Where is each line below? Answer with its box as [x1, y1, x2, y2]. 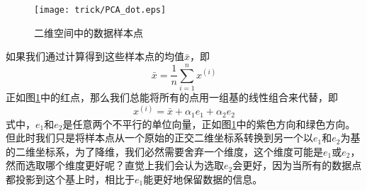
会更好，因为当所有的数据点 [232, 158, 362, 173]
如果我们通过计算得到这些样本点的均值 [6, 49, 184, 64]
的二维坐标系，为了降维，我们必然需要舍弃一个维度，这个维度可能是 [6, 144, 323, 158]
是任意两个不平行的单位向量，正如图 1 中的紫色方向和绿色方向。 [62, 116, 356, 131]
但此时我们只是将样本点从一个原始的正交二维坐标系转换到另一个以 [6, 130, 313, 145]
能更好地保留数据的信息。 [143, 171, 263, 186]
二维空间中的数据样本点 [34, 25, 143, 40]
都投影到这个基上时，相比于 [6, 171, 135, 186]
